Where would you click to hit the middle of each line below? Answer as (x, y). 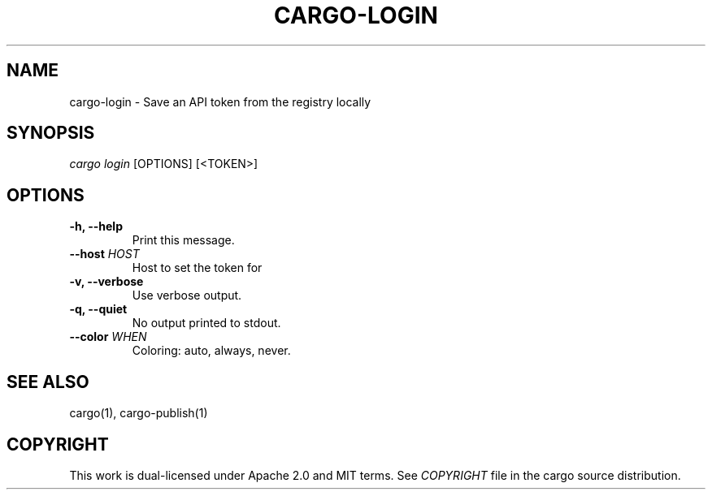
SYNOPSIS (51, 133)
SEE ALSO (48, 382)
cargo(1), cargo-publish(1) (139, 413)
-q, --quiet (98, 309)
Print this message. (183, 240)
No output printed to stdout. (206, 323)
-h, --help (96, 226)
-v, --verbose (106, 282)
